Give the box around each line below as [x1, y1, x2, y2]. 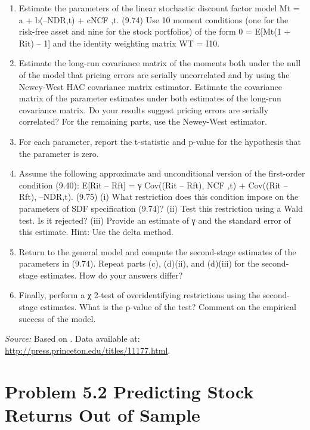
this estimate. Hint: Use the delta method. [18, 225, 174, 238]
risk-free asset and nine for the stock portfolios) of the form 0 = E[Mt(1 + [18, 25, 291, 38]
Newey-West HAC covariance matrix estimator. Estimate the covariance [18, 80, 282, 92]
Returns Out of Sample [5, 402, 200, 426]
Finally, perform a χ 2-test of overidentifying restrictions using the [18, 289, 261, 301]
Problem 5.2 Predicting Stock [5, 379, 254, 403]
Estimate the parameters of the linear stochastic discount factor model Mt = [18, 2, 300, 14]
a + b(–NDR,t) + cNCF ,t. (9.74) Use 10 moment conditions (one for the [18, 13, 289, 26]
